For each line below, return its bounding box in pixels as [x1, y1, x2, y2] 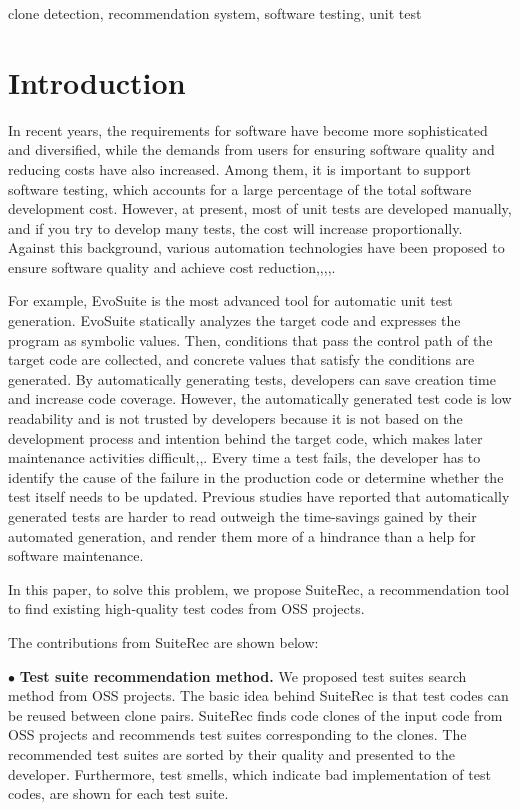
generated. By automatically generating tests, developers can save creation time [8, 368, 496, 389]
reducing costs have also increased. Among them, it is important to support [8, 158, 471, 179]
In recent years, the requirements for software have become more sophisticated [8, 119, 488, 140]
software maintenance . [8, 545, 144, 566]
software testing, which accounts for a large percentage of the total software [8, 178, 472, 199]
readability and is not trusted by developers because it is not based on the [8, 408, 463, 429]
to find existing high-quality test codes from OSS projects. [8, 598, 365, 619]
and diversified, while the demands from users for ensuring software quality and [8, 139, 495, 160]
